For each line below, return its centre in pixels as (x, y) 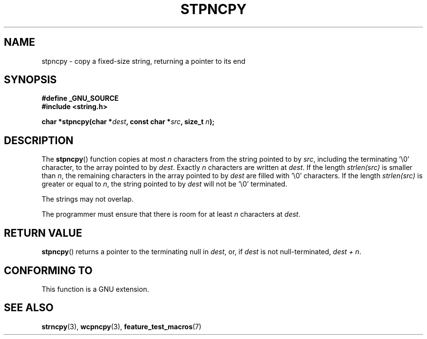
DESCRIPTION (39, 140)
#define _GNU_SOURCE (80, 98)
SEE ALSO (29, 308)
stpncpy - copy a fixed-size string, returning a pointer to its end (144, 61)
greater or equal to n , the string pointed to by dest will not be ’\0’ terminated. (165, 184)
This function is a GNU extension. (95, 289)
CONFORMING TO (48, 270)
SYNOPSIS (30, 80)
